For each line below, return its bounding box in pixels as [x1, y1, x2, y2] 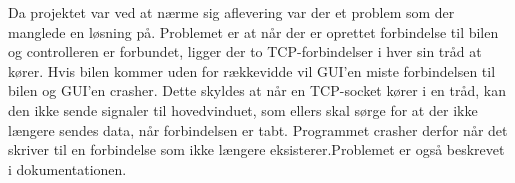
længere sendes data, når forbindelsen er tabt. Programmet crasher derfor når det [8, 119, 508, 140]
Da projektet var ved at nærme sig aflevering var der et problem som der [8, 2, 455, 22]
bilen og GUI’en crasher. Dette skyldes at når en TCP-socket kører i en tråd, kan [8, 80, 506, 101]
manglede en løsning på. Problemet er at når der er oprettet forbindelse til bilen [8, 21, 499, 42]
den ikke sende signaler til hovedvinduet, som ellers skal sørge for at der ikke [8, 99, 478, 120]
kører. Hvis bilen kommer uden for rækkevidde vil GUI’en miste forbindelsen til [8, 60, 496, 81]
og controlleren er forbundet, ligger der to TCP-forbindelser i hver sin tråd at [8, 41, 482, 62]
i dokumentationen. [8, 158, 127, 179]
